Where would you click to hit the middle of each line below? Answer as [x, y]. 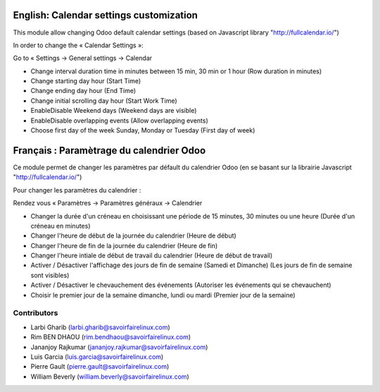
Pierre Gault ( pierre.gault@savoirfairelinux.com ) [100, 367]
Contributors [36, 313]
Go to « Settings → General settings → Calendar [83, 58]
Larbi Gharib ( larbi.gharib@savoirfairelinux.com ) [100, 327]
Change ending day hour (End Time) [83, 91]
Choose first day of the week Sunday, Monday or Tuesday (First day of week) [143, 130]
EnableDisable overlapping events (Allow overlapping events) [120, 121]
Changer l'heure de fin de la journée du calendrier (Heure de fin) [124, 245]
